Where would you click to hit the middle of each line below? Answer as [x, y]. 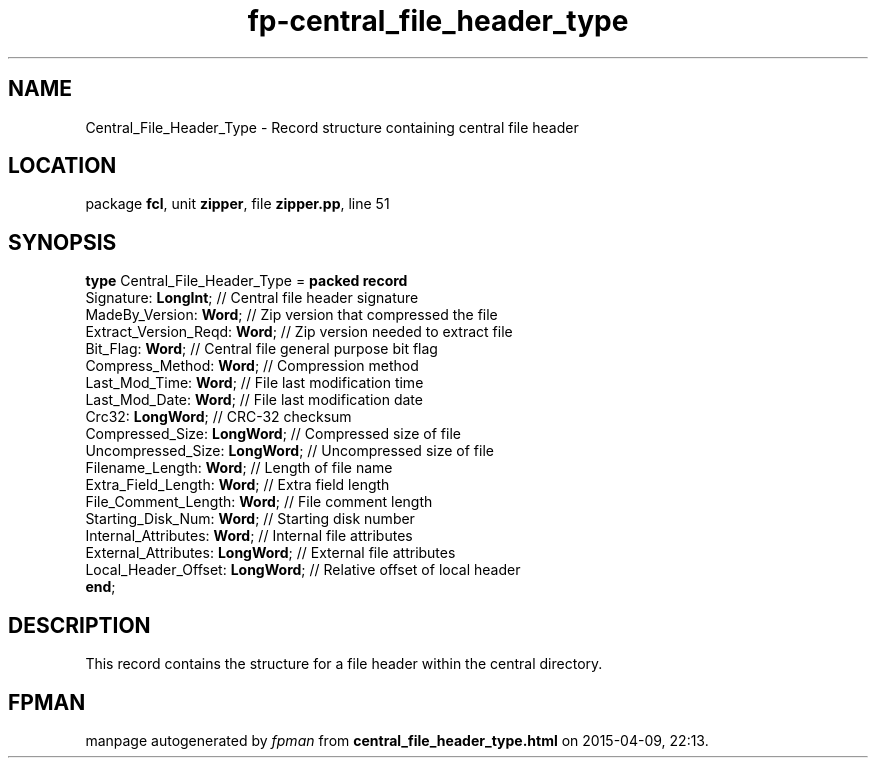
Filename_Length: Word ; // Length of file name [239, 468]
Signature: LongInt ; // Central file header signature [252, 298]
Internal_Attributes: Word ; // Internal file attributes [249, 536]
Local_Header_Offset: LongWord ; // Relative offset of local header [303, 570]
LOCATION [62, 166]
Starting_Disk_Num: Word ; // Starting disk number [250, 519]
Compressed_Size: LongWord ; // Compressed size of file [273, 434]
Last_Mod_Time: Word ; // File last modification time [254, 383]
